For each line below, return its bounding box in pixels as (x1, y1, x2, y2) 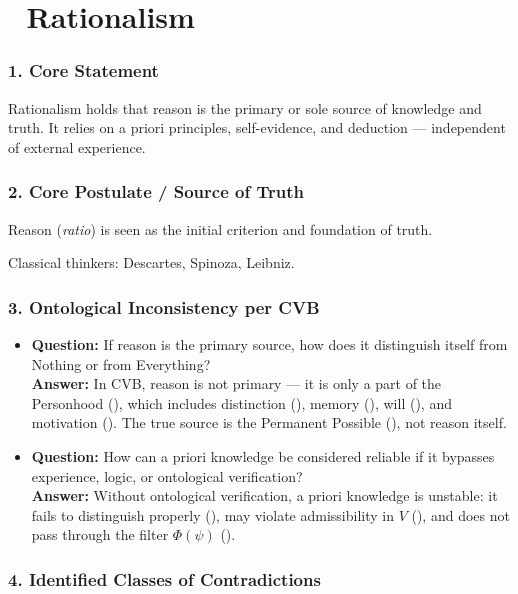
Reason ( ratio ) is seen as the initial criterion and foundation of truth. (8, 218, 433, 239)
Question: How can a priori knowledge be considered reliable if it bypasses (31, 445, 495, 466)
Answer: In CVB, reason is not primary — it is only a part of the (31, 373, 442, 394)
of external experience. (8, 136, 146, 157)
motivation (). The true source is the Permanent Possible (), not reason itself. (31, 412, 507, 433)
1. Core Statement (8, 58, 159, 83)
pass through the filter (31, 524, 169, 545)
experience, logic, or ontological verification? (31, 465, 303, 486)
